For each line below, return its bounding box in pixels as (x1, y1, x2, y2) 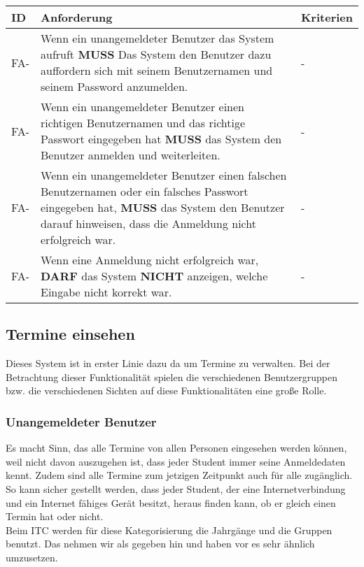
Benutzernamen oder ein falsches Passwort (41, 183, 248, 199)
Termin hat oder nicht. (6, 509, 104, 524)
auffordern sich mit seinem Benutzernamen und (41, 62, 273, 78)
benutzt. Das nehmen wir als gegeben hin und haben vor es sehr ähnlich (6, 536, 315, 551)
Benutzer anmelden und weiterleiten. (41, 147, 220, 163)
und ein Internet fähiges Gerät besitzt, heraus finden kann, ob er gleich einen (6, 495, 336, 510)
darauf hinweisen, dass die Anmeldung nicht (41, 215, 256, 231)
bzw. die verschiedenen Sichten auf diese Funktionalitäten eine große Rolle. (6, 383, 327, 398)
